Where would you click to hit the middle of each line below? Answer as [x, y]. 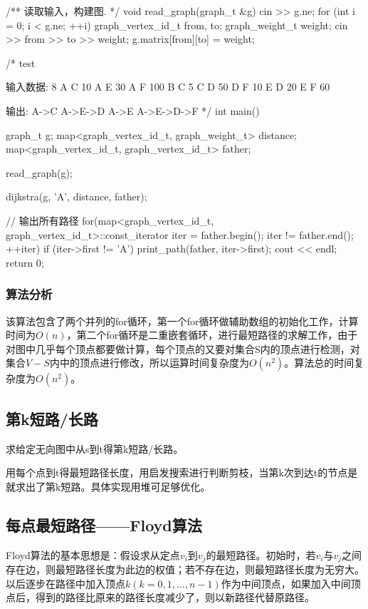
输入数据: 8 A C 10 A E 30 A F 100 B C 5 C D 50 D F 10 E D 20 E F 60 [168, 87]
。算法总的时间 [319, 363]
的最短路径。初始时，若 [261, 554]
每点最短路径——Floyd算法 [104, 524]
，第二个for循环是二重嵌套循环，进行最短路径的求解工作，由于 [212, 335]
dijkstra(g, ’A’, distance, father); [77, 196]
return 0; [25, 262]
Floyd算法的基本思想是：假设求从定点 [93, 554]
